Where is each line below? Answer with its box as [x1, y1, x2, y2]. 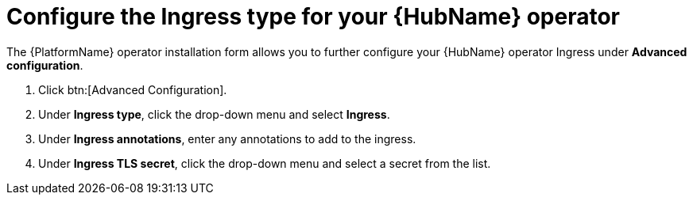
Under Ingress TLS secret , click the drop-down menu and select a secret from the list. [38, 156, 491, 170]
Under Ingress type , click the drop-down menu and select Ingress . [38, 107, 390, 121]
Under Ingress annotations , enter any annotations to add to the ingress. [38, 131, 416, 146]
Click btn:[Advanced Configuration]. [38, 82, 227, 97]
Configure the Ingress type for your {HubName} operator [6, 3, 620, 30]
